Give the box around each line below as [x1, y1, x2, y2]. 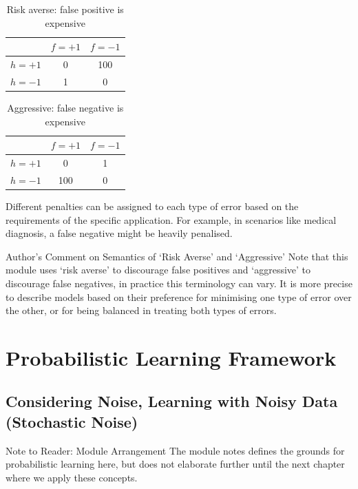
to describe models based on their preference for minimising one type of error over [6, 289, 352, 304]
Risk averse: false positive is [6, 2, 124, 16]
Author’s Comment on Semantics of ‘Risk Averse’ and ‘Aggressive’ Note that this [6, 249, 348, 263]
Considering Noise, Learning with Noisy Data [6, 391, 338, 412]
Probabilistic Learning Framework [6, 343, 337, 371]
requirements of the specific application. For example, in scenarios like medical [6, 212, 337, 227]
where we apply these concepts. [6, 470, 138, 484]
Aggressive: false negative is [7, 100, 124, 114]
